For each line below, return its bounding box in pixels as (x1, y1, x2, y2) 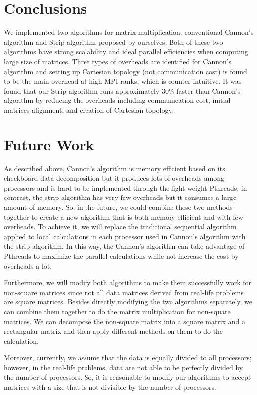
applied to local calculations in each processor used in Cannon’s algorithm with (4, 231, 246, 241)
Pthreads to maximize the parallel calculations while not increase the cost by (4, 250, 239, 261)
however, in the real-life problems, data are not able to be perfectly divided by (4, 362, 243, 372)
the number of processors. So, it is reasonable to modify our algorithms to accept (4, 372, 251, 382)
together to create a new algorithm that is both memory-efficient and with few (4, 211, 243, 222)
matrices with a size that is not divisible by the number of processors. (4, 382, 216, 392)
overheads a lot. (4, 260, 52, 271)
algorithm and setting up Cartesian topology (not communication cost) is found (4, 66, 247, 76)
